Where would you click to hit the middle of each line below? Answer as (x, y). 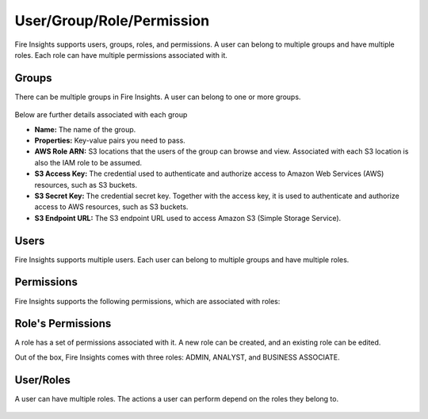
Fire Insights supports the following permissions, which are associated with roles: (147, 301)
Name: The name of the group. (85, 129)
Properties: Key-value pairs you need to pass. (110, 141)
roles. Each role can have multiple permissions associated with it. (121, 55)
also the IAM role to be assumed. (88, 162)
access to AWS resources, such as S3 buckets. (111, 207)
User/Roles (43, 380)
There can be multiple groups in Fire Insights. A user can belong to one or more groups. (158, 97)
